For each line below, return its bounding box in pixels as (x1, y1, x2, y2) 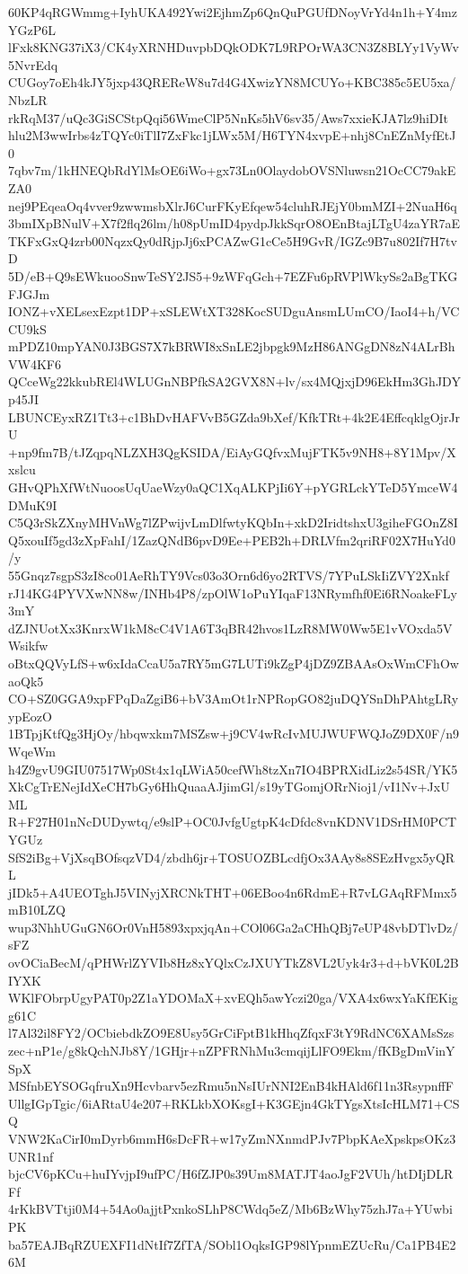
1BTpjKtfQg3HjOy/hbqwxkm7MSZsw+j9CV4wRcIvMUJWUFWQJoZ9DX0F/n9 (8, 724, 460, 743)
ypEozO (8, 706, 52, 725)
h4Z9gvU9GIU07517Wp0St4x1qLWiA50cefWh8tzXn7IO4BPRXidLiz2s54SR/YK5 (8, 759, 458, 778)
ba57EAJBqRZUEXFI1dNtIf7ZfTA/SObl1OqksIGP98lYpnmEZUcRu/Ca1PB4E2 (8, 1234, 456, 1253)
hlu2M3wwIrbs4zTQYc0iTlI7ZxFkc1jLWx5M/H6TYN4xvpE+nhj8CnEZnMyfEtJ (8, 126, 456, 145)
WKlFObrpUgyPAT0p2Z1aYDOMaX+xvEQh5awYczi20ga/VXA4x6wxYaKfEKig (8, 988, 458, 1007)
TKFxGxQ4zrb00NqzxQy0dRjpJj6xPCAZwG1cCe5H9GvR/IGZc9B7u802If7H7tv (8, 231, 457, 250)
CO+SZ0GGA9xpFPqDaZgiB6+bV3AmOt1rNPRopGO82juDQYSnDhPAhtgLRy (8, 689, 459, 708)
